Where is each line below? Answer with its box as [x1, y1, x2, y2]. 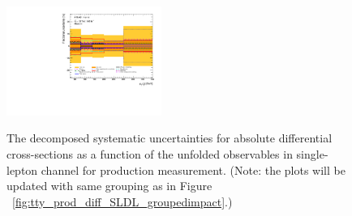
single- [296, 146, 328, 163]
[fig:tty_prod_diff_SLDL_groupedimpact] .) [12, 193, 233, 210]
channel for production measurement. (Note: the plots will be [41, 161, 346, 178]
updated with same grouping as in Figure [6, 177, 212, 194]
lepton [6, 161, 38, 178]
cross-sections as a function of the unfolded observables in [6, 146, 293, 163]
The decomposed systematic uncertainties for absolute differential [6, 129, 333, 146]
